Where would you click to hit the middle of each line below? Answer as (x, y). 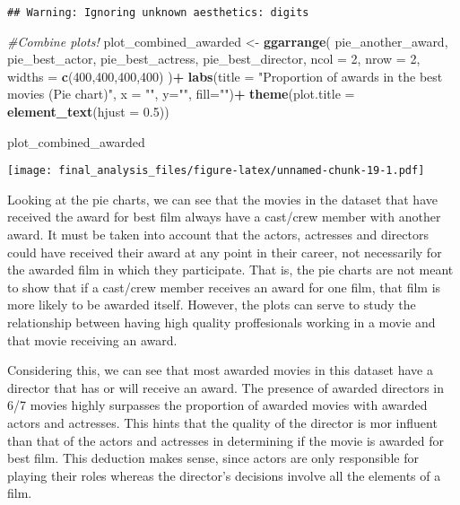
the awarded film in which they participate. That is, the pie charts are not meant (230, 270)
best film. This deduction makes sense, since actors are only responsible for (213, 458)
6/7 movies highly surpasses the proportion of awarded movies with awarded (217, 405)
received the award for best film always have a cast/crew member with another (224, 217)
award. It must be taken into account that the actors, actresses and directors (218, 235)
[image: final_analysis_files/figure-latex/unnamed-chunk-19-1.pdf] (216, 171)
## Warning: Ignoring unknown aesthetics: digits (158, 13)
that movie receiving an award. (92, 340)
